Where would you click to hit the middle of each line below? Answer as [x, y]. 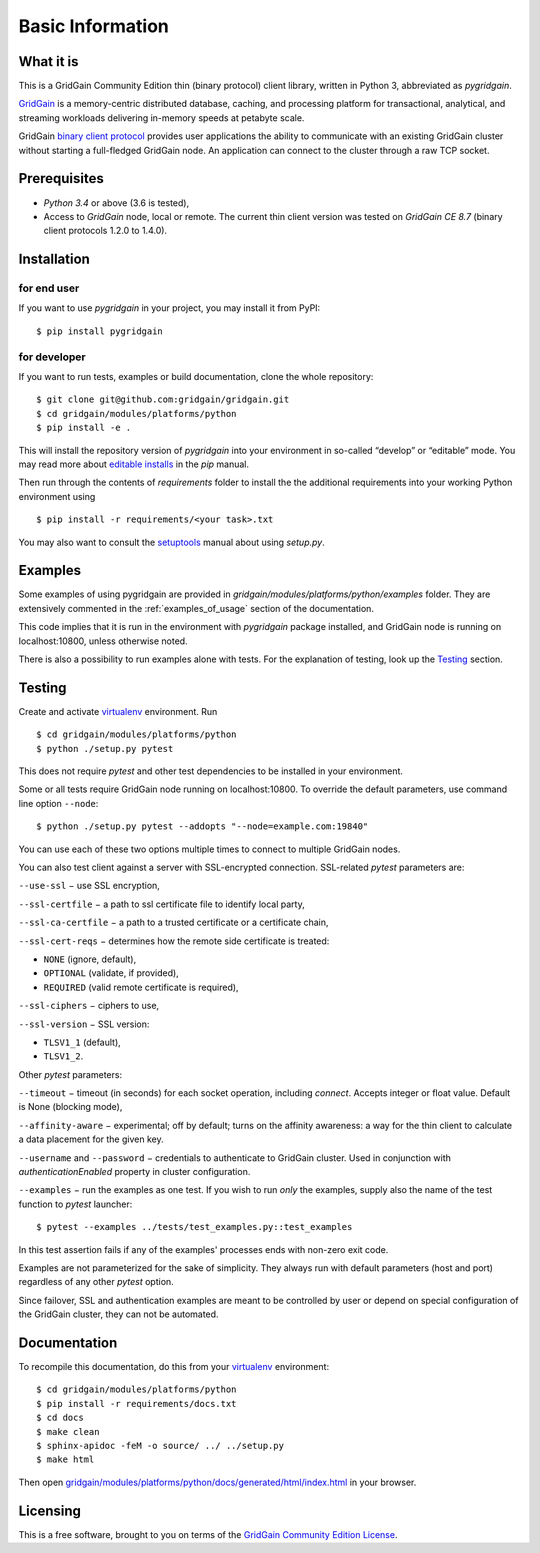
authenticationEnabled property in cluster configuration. [134, 1172]
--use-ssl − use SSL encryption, [89, 886]
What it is [48, 61]
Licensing [50, 1510]
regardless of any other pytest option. [96, 1282]
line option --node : [58, 803]
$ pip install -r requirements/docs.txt [136, 1403]
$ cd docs [60, 1418]
